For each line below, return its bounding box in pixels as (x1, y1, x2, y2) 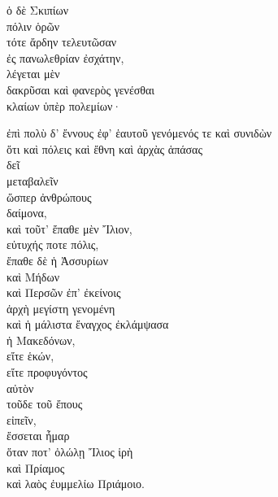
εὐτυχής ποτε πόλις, (7, 236, 99, 253)
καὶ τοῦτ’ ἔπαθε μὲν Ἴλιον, (7, 220, 132, 237)
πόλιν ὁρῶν (7, 17, 59, 34)
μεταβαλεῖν (7, 172, 59, 189)
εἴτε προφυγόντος (7, 364, 88, 381)
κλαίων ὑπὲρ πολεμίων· (7, 97, 122, 114)
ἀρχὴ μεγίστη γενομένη (7, 299, 115, 316)
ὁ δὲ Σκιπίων (7, 2, 69, 18)
